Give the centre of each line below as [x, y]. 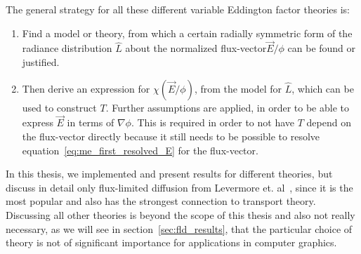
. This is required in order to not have [212, 122]
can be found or [322, 48]
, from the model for [238, 88]
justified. [41, 62]
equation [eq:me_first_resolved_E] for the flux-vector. [140, 150]
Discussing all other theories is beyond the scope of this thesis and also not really [180, 214]
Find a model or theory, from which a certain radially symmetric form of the [187, 33]
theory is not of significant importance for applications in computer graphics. [171, 242]
